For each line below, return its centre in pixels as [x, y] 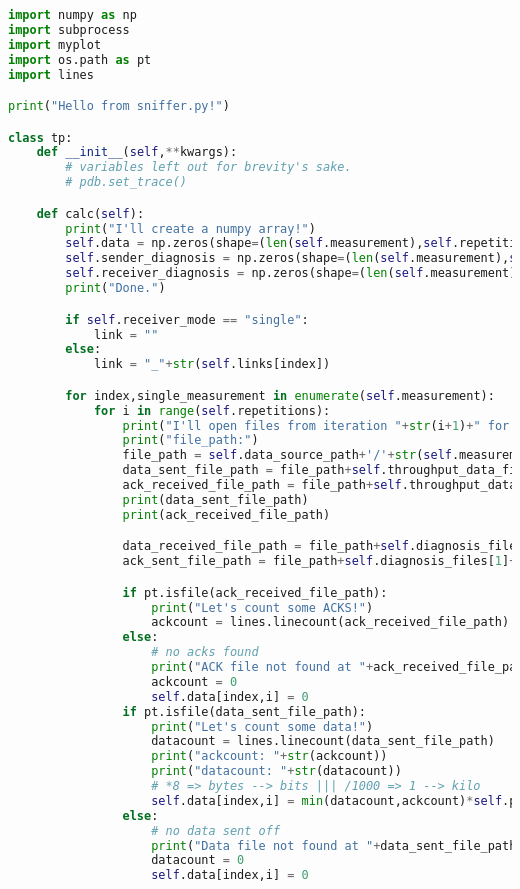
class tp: [40, 137]
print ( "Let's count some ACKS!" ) [262, 607]
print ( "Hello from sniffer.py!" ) [119, 106]
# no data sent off [216, 830]
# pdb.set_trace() [126, 182]
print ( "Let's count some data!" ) [262, 726]
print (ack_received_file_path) [226, 514]
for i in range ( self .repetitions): [212, 410]
